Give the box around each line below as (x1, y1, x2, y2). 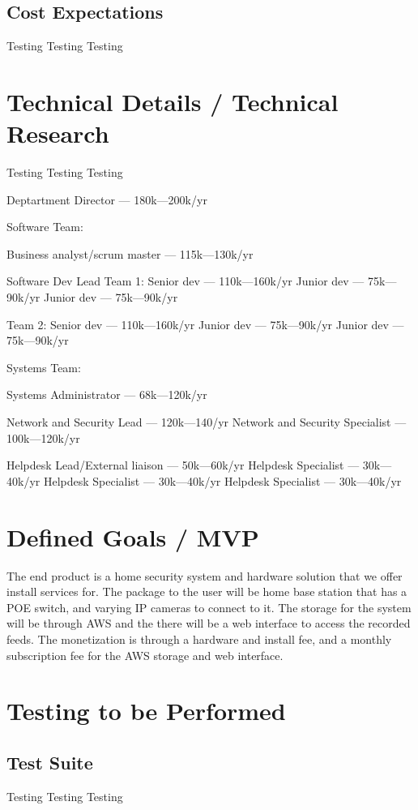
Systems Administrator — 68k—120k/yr (6, 386, 207, 403)
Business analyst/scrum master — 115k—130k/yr (6, 245, 254, 262)
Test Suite (6, 749, 93, 774)
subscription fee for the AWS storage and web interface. (6, 646, 284, 663)
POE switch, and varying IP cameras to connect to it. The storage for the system (6, 598, 412, 615)
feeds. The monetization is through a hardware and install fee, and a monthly (6, 630, 392, 647)
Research (6, 117, 109, 150)
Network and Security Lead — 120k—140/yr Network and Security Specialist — (6, 414, 407, 431)
